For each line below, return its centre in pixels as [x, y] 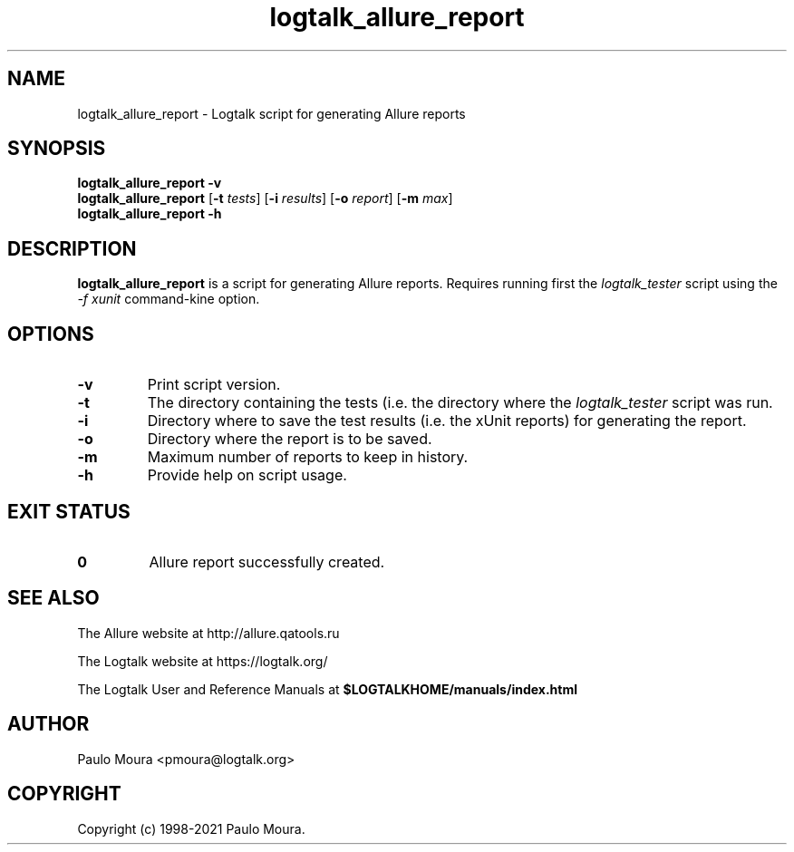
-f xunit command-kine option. [169, 299]
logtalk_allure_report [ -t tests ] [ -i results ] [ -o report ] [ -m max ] [265, 198]
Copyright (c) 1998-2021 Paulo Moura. [191, 828]
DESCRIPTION [72, 248]
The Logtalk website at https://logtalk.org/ [203, 661]
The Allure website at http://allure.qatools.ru [208, 633]
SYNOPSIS [57, 149]
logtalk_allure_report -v [150, 183]
